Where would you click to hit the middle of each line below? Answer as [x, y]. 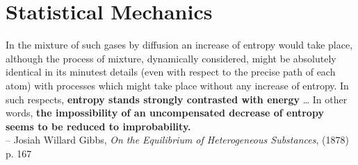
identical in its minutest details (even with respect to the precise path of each [171, 72]
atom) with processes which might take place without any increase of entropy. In [177, 85]
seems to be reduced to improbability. [98, 126]
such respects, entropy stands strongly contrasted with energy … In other [177, 99]
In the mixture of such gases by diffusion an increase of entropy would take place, [179, 45]
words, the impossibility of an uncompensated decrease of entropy [165, 113]
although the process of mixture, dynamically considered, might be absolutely [171, 58]
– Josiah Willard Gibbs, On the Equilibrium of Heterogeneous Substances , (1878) [177, 140]
